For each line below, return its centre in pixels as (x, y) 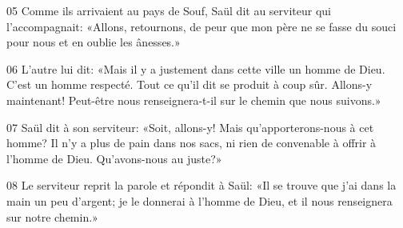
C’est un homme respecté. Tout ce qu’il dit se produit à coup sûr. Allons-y (190, 84)
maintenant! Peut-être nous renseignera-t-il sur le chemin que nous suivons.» (194, 100)
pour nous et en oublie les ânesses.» (94, 42)
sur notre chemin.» (52, 216)
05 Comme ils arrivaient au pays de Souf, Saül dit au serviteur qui (169, 10)
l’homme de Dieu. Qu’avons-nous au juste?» (114, 158)
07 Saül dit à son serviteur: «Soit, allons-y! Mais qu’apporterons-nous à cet (190, 127)
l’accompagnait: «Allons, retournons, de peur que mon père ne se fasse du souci (201, 26)
